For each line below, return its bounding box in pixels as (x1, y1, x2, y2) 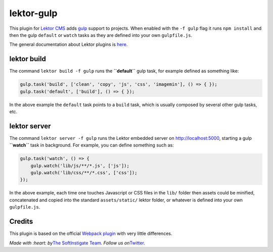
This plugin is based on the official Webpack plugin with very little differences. (9, 230, 172, 237)
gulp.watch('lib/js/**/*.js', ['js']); (30, 163, 130, 169)
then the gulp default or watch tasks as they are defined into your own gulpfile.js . (9, 32, 192, 38)
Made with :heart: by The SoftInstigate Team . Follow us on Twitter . (9, 240, 145, 246)
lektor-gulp (9, 8, 58, 19)
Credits (9, 217, 33, 226)
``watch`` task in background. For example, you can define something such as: (9, 142, 174, 148)
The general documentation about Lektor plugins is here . (9, 41, 128, 47)
